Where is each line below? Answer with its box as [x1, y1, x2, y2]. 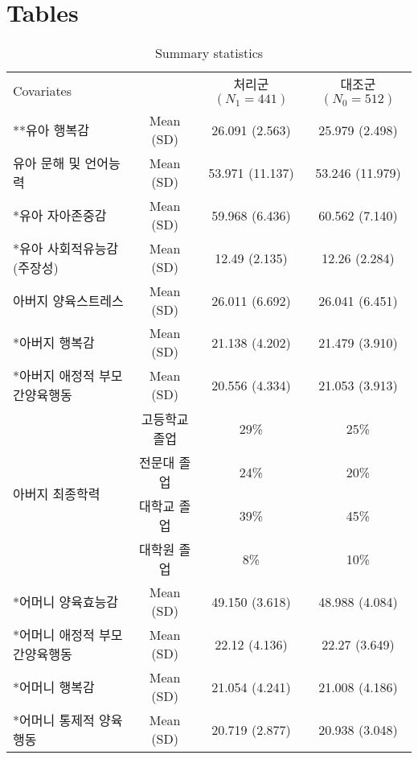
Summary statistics [154, 43, 264, 63]
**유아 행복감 [13, 121, 89, 140]
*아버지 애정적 [13, 366, 95, 386]
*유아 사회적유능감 [13, 239, 119, 258]
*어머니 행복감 [13, 678, 95, 697]
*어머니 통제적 [13, 711, 95, 730]
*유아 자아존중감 [13, 206, 107, 225]
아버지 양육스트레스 [13, 291, 124, 311]
